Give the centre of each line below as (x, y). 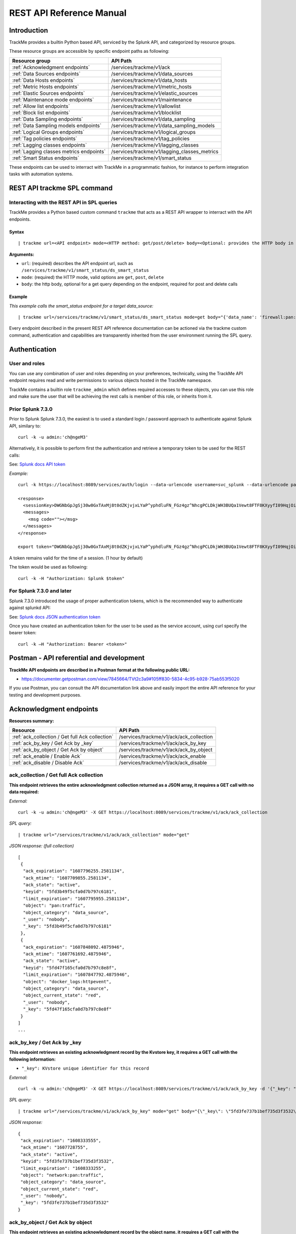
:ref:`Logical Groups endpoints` (48, 132)
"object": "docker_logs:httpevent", (67, 982)
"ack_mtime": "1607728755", (54, 1147)
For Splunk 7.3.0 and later (40, 591)
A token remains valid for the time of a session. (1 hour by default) (76, 558)
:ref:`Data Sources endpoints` (46, 74)
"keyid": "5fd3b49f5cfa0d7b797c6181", (70, 892)
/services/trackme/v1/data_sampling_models (163, 125)
